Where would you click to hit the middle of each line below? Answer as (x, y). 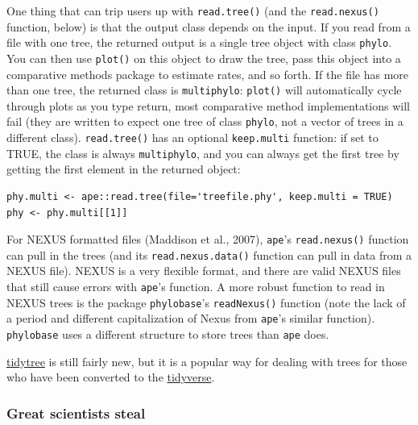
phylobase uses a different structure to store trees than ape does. (168, 334)
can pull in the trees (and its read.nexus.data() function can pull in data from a (209, 254)
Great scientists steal (76, 412)
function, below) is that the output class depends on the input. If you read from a (209, 26)
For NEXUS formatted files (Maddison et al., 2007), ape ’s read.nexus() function (208, 239)
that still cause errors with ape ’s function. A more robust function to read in (196, 287)
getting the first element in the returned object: (124, 169)
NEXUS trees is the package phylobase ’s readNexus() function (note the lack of (206, 302)
